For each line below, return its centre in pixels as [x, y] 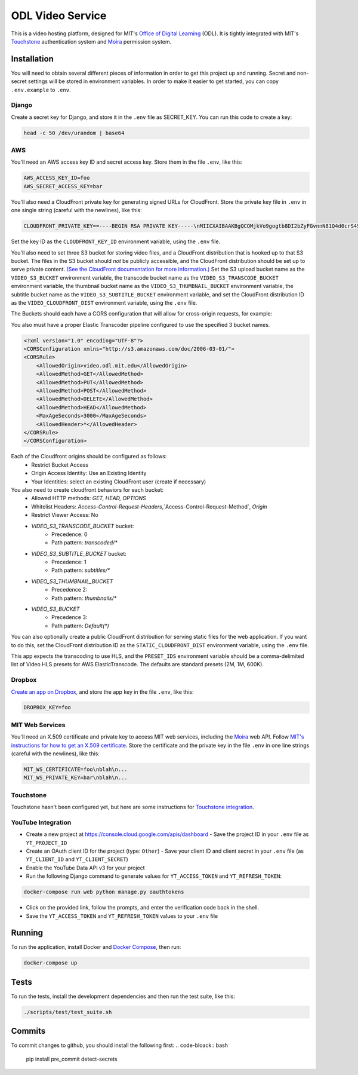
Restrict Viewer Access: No [65, 515]
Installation [32, 59]
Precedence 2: [70, 590]
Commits [28, 1031]
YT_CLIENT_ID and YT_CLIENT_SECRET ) [77, 859]
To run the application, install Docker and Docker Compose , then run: [96, 947]
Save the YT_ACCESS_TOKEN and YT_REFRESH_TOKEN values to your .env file [122, 916]
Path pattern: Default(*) [81, 626]
